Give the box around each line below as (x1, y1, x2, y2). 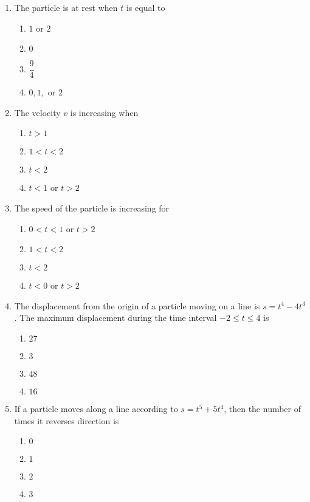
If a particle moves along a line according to (14, 402, 178, 414)
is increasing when (70, 106, 139, 119)
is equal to (126, 1, 165, 13)
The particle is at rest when (14, 1, 118, 13)
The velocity (14, 106, 61, 119)
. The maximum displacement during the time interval (14, 311, 217, 324)
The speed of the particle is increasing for (14, 202, 170, 215)
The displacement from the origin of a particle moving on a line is (14, 299, 260, 312)
